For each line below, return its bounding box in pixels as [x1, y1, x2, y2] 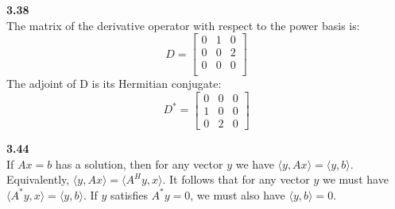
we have [235, 155, 274, 172]
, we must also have [190, 186, 285, 203]
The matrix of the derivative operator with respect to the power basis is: [6, 17, 360, 33]
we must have [322, 171, 389, 188]
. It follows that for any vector [162, 171, 310, 188]
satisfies [110, 186, 148, 203]
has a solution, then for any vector [55, 155, 223, 172]
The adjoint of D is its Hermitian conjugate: [6, 75, 222, 92]
